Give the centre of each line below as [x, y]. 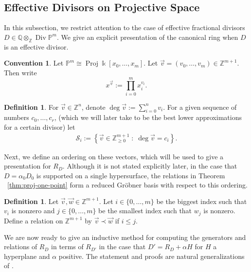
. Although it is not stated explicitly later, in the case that [150, 166]
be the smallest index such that [145, 211]
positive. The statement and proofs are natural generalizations [152, 256]
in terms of [67, 246]
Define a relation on [34, 220]
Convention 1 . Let [34, 63]
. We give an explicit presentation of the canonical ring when [148, 37]
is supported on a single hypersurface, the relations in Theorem [131, 175]
